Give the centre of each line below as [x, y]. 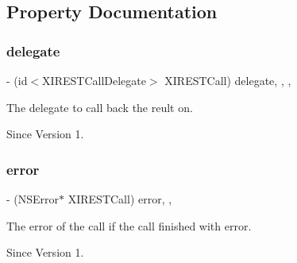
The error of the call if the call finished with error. [129, 225]
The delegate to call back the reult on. [100, 107]
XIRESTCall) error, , [120, 199]
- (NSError [33, 199]
